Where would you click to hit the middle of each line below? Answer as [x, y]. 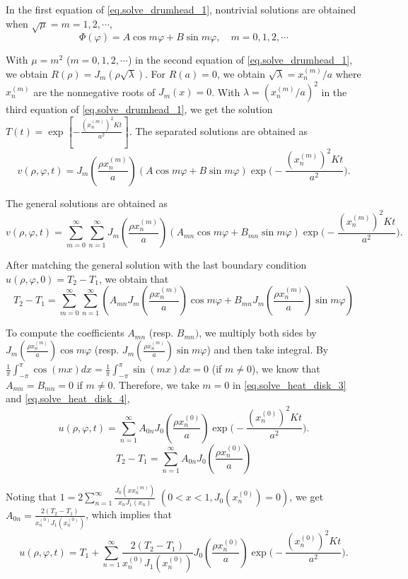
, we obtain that [134, 278]
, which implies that [129, 514]
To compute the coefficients [65, 333]
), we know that [286, 369]
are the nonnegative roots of [94, 92]
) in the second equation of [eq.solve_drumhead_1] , [240, 60]
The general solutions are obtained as [87, 203]
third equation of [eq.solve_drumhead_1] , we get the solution [139, 109]
